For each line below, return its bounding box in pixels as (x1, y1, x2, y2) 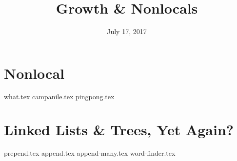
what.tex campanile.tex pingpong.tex (4, 91, 115, 101)
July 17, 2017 (107, 26, 147, 36)
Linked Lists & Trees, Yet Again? (4, 120, 234, 140)
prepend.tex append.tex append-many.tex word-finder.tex (4, 148, 176, 158)
